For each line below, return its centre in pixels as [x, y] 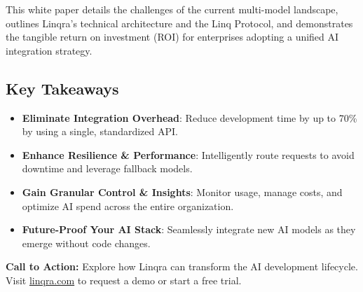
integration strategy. [49, 50]
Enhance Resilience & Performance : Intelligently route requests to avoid [188, 154]
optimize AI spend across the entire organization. [128, 206]
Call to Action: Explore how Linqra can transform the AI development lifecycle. [182, 266]
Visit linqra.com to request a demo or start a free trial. [124, 280]
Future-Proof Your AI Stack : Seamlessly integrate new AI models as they [189, 229]
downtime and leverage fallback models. [107, 168]
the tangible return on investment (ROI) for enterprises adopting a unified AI [172, 37]
